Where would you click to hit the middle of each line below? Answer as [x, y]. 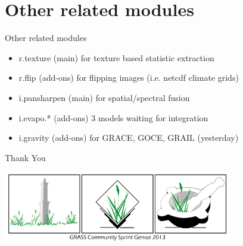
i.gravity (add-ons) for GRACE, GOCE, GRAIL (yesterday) [129, 138]
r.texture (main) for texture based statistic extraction [116, 57]
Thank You [25, 157]
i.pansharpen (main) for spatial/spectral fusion [104, 97]
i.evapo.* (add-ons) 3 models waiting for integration [113, 117]
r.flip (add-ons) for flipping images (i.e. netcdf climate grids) [129, 78]
